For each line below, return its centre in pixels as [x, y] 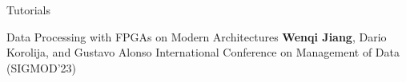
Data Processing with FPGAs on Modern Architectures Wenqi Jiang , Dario [197, 36]
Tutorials [28, 10]
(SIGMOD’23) [42, 67]
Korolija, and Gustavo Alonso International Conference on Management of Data [203, 52]
